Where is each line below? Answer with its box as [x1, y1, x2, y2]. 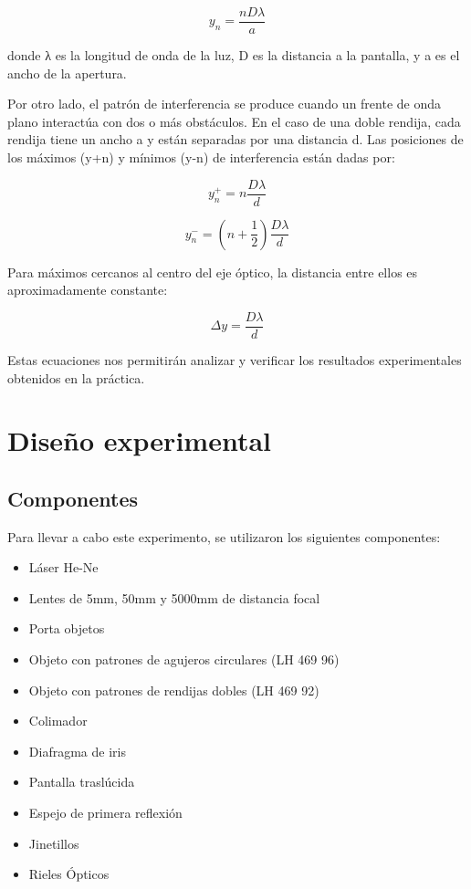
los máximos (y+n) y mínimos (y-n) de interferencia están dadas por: [7, 148, 395, 167]
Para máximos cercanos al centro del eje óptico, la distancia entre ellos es [7, 262, 418, 281]
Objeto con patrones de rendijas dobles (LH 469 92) [28, 680, 319, 699]
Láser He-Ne [28, 558, 99, 577]
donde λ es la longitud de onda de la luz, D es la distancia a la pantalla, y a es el [7, 46, 460, 65]
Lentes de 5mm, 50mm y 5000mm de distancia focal [28, 588, 320, 607]
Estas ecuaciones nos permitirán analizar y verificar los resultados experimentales [7, 350, 462, 369]
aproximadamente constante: [7, 280, 168, 299]
